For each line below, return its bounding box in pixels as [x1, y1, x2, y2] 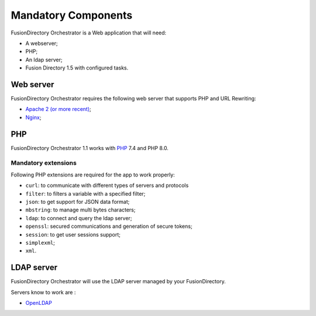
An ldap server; [25, 56, 63, 63]
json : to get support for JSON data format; [25, 199, 130, 206]
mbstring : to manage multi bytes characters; [25, 206, 136, 213]
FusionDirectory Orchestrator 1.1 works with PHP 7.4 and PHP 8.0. [11, 144, 169, 151]
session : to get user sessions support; [25, 231, 121, 238]
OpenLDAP [25, 300, 52, 307]
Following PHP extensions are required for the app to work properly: [11, 171, 175, 178]
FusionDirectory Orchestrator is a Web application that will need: [11, 29, 167, 36]
